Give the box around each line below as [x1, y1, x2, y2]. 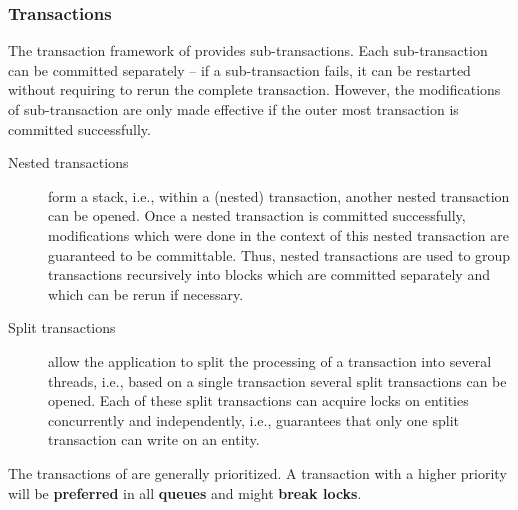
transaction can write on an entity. [48, 429, 260, 450]
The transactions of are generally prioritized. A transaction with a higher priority [8, 462, 507, 483]
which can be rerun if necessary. [48, 283, 244, 304]
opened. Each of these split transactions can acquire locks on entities [48, 390, 469, 411]
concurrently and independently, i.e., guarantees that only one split [48, 409, 459, 430]
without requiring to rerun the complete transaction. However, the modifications [8, 79, 501, 100]
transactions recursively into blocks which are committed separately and [48, 264, 490, 285]
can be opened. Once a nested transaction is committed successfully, [48, 205, 466, 226]
